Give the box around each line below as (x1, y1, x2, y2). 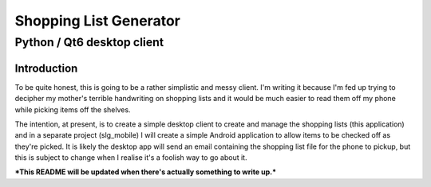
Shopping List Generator (14, 12, 181, 29)
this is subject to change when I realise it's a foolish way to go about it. (14, 153, 247, 162)
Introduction (14, 61, 78, 75)
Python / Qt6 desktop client (14, 35, 164, 49)
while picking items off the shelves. (14, 104, 131, 115)
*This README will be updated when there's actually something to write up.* (14, 167, 277, 177)
